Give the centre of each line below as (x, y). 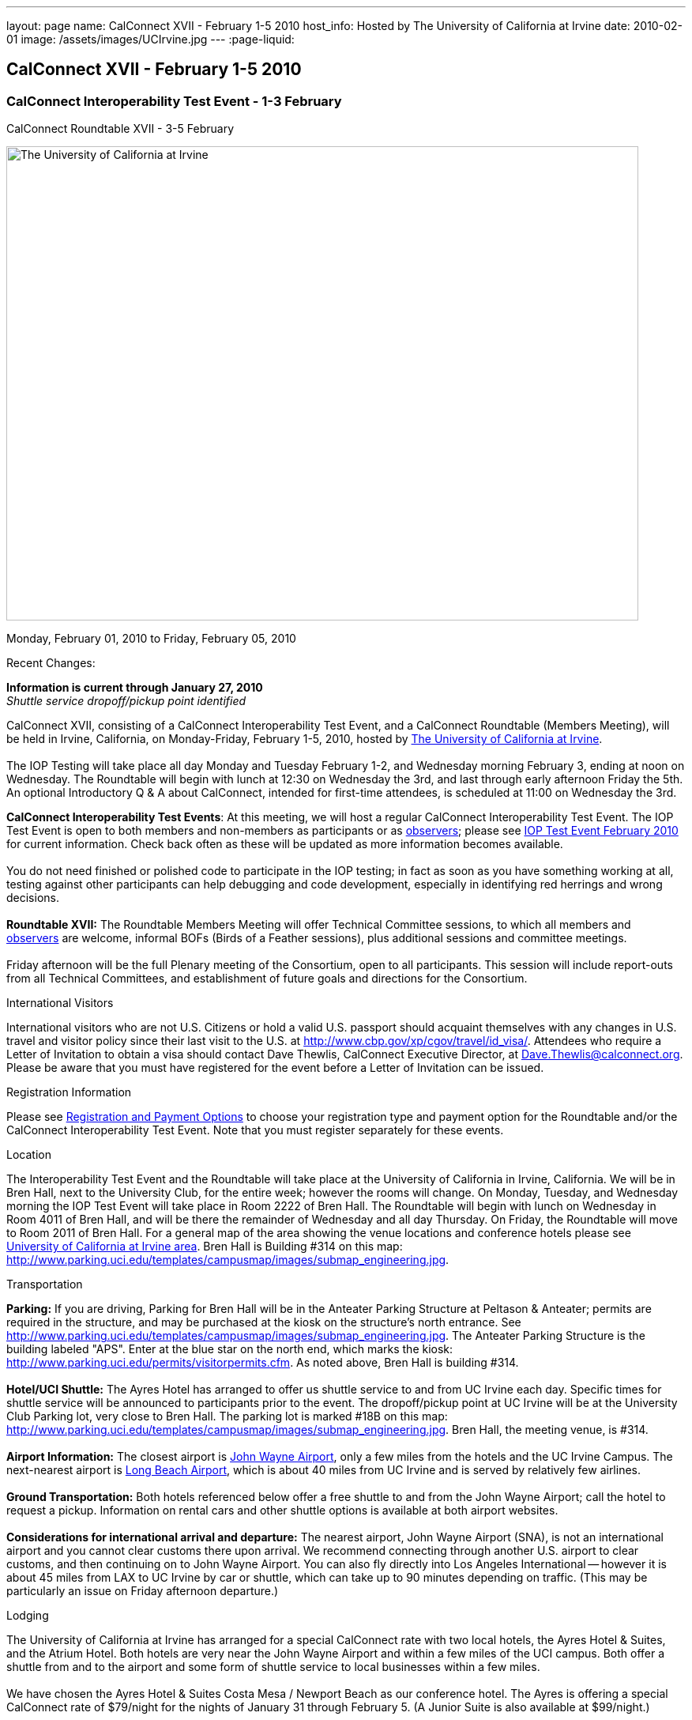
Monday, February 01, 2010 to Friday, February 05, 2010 (151, 639)
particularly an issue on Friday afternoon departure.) (143, 1591)
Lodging (28, 1616)
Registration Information (69, 1092)
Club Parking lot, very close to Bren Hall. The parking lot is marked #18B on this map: (227, 1416)
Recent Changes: (51, 663)
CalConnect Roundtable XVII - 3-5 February (120, 129)
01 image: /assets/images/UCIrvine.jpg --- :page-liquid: (150, 39)
